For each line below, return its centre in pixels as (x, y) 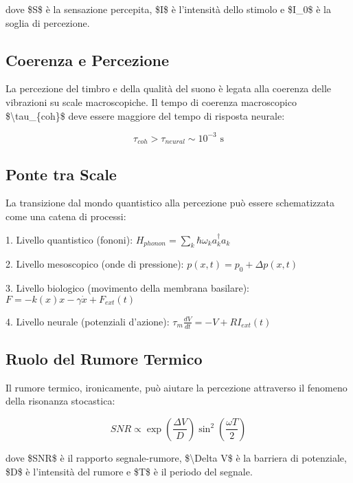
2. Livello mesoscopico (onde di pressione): (95, 264)
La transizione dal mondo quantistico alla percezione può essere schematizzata (170, 203)
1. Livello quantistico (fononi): (69, 239)
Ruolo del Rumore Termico (104, 358)
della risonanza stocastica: (60, 401)
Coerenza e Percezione (87, 60)
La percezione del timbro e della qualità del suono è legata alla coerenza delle (169, 88)
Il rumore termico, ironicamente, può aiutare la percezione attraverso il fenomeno (176, 387)
